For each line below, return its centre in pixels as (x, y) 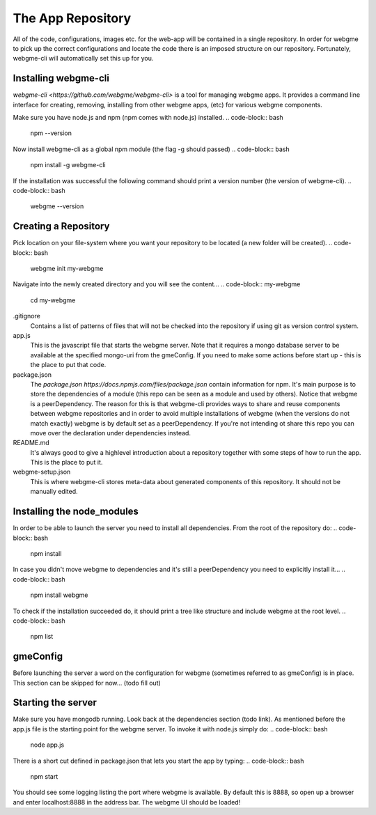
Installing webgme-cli (61, 78)
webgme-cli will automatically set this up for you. (83, 59)
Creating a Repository (61, 226)
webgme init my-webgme (67, 269)
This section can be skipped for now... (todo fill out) (87, 683)
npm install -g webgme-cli (68, 165)
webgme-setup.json (42, 472)
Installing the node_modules (76, 512)
